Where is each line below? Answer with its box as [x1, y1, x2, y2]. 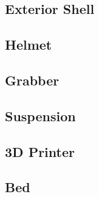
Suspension [5, 106, 76, 125]
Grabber [5, 70, 60, 89]
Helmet [5, 35, 52, 54]
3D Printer [5, 142, 75, 161]
